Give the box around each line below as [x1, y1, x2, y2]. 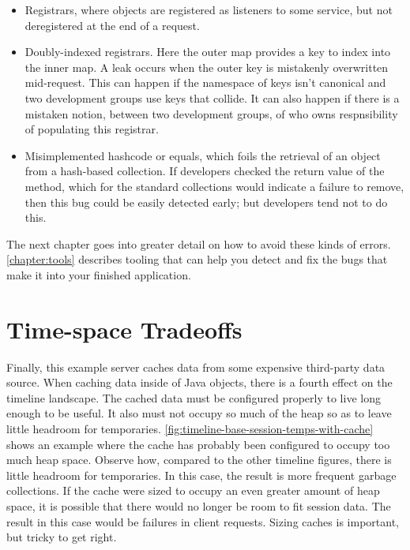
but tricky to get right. [6, 529, 117, 545]
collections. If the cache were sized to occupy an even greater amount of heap [6, 482, 380, 499]
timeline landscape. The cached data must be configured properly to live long [6, 389, 381, 406]
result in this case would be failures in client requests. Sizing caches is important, [6, 513, 399, 529]
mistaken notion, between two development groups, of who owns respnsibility [24, 105, 398, 122]
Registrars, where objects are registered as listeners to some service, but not [24, 2, 393, 17]
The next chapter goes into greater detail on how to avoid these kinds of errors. [6, 235, 391, 252]
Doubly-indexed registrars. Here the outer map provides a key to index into [24, 43, 391, 60]
